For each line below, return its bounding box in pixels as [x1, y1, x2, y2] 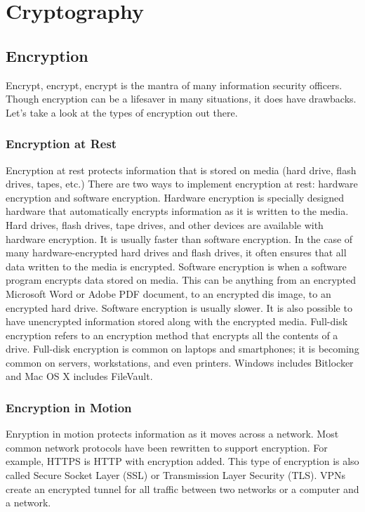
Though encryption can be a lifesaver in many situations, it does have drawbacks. [6, 91, 357, 106]
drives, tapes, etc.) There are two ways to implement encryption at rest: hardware [6, 176, 358, 191]
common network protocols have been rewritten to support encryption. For [6, 440, 328, 454]
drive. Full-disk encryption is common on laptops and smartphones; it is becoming [6, 341, 359, 356]
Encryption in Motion [6, 399, 132, 416]
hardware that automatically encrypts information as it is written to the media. [6, 204, 349, 218]
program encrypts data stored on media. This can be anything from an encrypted [6, 273, 357, 287]
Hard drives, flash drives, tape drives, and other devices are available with [6, 217, 324, 232]
